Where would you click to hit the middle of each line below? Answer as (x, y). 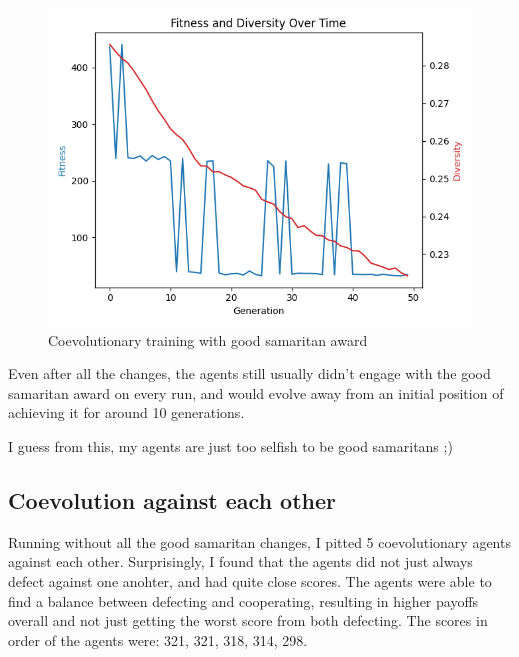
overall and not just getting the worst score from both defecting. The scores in (248, 620)
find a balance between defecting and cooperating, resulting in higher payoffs (243, 600)
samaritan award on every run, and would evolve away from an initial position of (256, 392)
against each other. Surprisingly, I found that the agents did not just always (240, 561)
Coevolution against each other (172, 499)
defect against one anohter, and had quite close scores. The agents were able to (250, 580)
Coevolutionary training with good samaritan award (208, 339)
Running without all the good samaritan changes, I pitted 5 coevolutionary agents (259, 541)
